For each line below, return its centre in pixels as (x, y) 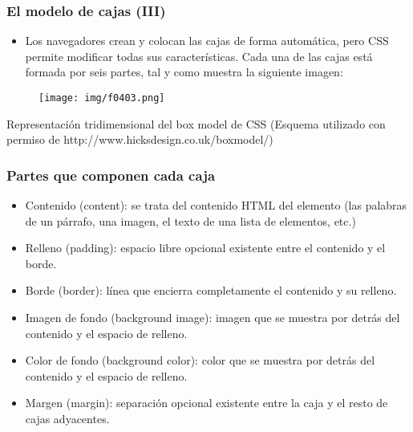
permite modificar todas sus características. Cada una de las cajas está (199, 56)
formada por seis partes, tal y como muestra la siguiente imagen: (184, 72)
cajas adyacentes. (67, 418)
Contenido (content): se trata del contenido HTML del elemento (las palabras (216, 205)
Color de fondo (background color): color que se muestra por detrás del (200, 360)
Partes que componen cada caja (111, 175)
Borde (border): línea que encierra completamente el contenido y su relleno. (211, 290)
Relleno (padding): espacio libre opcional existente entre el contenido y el (205, 248)
